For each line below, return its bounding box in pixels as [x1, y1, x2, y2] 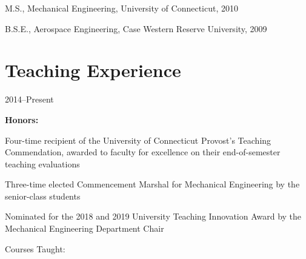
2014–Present [5, 93, 54, 106]
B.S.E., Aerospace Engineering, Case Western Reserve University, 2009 [5, 22, 267, 35]
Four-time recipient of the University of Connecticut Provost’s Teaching [5, 133, 271, 146]
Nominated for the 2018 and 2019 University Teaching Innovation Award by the [5, 210, 302, 223]
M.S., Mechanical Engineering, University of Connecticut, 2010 [5, 2, 238, 14]
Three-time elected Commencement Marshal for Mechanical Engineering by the [5, 178, 300, 190]
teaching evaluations [5, 157, 80, 170]
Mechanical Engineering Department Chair [5, 222, 164, 235]
